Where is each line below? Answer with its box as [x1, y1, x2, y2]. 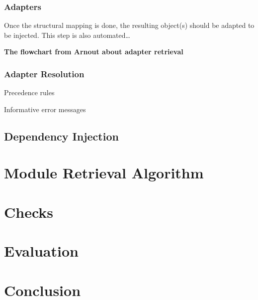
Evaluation [4, 241, 79, 261]
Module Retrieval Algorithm [4, 162, 204, 183]
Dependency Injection [4, 128, 119, 144]
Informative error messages [4, 104, 86, 114]
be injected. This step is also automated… [4, 29, 130, 40]
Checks [4, 201, 54, 222]
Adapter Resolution [4, 67, 85, 80]
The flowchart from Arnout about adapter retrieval [4, 46, 183, 57]
